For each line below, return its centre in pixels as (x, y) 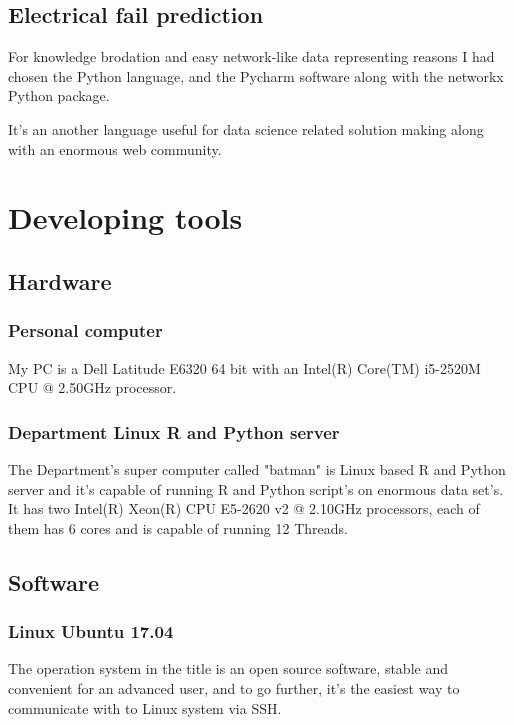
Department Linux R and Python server (174, 431)
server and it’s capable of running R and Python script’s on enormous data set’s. (256, 488)
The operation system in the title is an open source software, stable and (228, 668)
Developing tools (125, 217)
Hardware (60, 280)
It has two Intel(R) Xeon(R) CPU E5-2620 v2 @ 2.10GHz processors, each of (244, 508)
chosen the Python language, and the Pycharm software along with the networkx (256, 75)
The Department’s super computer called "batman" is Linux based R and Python (257, 468)
